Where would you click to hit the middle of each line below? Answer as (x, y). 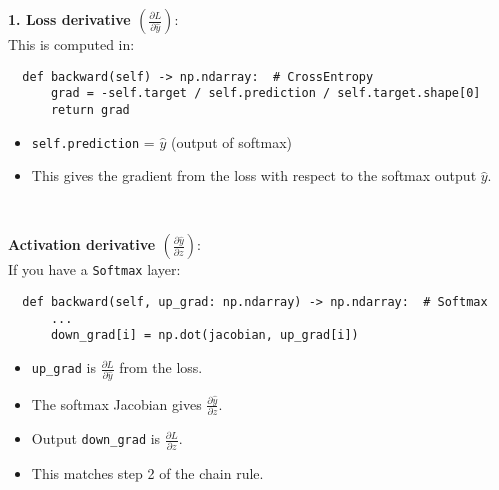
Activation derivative (82, 244)
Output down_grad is (96, 438)
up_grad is (63, 367)
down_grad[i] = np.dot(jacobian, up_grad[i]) (204, 335)
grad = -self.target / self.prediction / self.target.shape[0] (265, 93)
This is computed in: (71, 44)
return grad (90, 109)
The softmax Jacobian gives (116, 403)
